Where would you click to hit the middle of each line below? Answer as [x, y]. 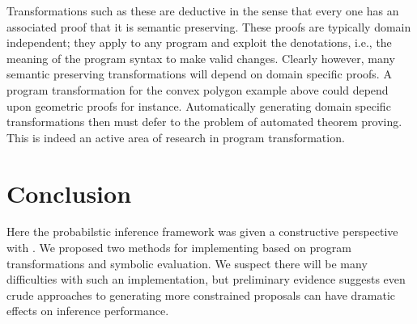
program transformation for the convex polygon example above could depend [198, 89]
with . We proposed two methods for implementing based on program [179, 248]
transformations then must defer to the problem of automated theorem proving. [204, 122]
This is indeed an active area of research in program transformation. [176, 137]
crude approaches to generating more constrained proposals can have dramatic [201, 295]
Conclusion [69, 193]
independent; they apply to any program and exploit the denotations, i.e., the [199, 42]
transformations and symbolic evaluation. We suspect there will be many [187, 263]
